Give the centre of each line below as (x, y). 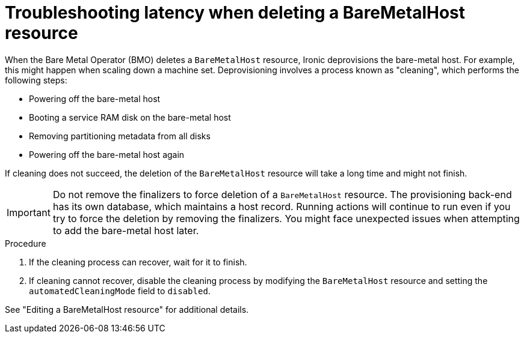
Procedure (26, 243)
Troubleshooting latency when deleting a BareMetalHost (235, 13)
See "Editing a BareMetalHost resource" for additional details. (127, 309)
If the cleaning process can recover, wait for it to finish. (138, 262)
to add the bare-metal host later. (126, 230)
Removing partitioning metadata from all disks (120, 136)
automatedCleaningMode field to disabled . (120, 291)
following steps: (36, 80)
